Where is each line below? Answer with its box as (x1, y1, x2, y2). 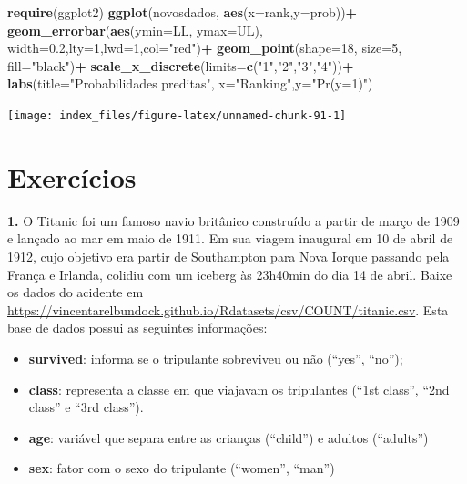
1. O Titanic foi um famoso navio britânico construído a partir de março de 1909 (7, 211, 460, 230)
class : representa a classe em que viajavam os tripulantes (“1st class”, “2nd (28, 379, 450, 398)
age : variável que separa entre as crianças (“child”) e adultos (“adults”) (28, 427, 429, 447)
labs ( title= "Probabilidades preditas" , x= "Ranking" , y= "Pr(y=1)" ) (7, 74, 373, 93)
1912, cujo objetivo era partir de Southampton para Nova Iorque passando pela (7, 246, 450, 265)
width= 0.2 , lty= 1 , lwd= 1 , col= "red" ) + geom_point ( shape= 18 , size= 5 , (7, 38, 402, 57)
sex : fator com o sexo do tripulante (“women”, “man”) (28, 458, 335, 478)
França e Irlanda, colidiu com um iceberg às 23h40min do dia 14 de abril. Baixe (7, 264, 452, 283)
